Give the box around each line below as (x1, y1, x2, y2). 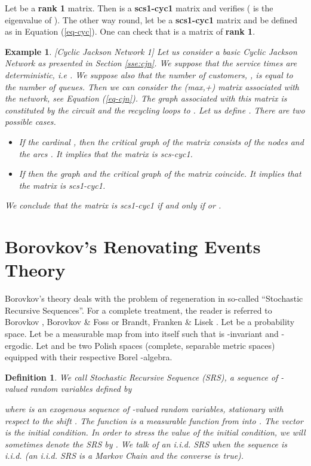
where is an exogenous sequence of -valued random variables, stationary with (5, 402, 284, 415)
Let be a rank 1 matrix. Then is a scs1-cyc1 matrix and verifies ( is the (5, 2, 273, 14)
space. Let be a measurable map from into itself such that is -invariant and (5, 327, 279, 339)
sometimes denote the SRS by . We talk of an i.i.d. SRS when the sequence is (5, 437, 288, 450)
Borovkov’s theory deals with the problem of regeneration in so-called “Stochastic (5, 292, 303, 305)
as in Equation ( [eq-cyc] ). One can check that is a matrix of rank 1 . (5, 25, 255, 38)
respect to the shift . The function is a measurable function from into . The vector (5, 414, 303, 427)
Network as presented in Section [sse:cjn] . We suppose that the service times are (5, 57, 297, 69)
